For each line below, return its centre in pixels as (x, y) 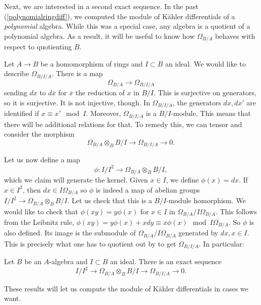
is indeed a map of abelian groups (148, 189)
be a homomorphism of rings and (92, 63)
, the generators (197, 102)
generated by (198, 233)
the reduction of (100, 93)
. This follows (236, 211)
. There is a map (77, 73)
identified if (22, 113)
